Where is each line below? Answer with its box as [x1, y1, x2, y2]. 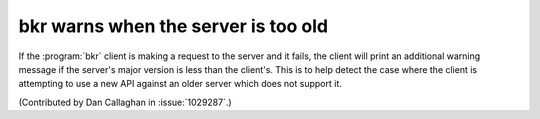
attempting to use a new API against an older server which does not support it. [18, 78, 342, 90]
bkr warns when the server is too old [18, 15, 329, 37]
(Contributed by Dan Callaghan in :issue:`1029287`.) [18, 96, 232, 108]
